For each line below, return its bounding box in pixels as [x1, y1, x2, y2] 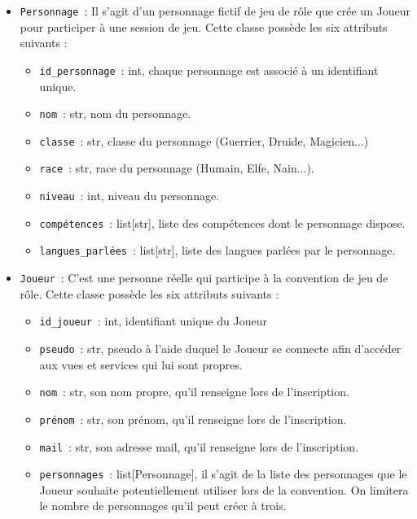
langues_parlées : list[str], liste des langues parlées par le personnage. [39, 242, 396, 259]
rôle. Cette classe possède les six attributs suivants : [20, 285, 279, 302]
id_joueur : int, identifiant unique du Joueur [39, 312, 267, 329]
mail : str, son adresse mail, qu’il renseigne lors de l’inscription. [39, 438, 359, 455]
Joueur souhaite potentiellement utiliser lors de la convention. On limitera [39, 481, 409, 498]
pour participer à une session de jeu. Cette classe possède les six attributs [20, 18, 388, 35]
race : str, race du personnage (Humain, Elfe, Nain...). [39, 159, 314, 177]
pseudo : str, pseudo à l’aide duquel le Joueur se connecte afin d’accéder [39, 339, 402, 356]
